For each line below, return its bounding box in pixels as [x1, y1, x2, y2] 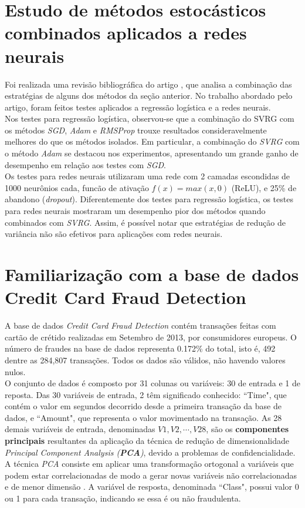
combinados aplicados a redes [5, 21, 247, 45]
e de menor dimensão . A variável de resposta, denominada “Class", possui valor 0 [5, 480, 299, 493]
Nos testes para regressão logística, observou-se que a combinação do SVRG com [5, 112, 294, 125]
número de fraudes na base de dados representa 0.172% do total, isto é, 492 [5, 342, 276, 355]
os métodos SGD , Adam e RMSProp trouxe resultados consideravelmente [5, 123, 267, 136]
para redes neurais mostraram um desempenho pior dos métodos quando [5, 205, 266, 217]
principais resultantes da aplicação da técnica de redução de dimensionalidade [5, 435, 290, 447]
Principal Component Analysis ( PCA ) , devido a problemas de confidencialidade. [5, 446, 296, 458]
